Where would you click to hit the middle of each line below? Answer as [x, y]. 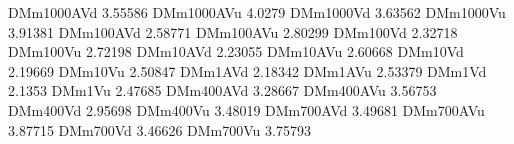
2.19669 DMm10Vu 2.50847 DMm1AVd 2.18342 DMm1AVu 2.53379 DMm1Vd [247, 70]
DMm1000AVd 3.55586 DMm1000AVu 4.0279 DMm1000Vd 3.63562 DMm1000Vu [257, 12]
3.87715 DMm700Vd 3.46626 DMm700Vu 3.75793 [159, 129]
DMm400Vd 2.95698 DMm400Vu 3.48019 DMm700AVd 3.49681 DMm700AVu [246, 109]
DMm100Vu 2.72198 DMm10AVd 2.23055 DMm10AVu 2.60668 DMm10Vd [236, 51]
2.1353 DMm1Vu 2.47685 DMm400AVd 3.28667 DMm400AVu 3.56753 [222, 90]
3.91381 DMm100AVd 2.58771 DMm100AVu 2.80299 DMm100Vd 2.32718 [233, 31]
